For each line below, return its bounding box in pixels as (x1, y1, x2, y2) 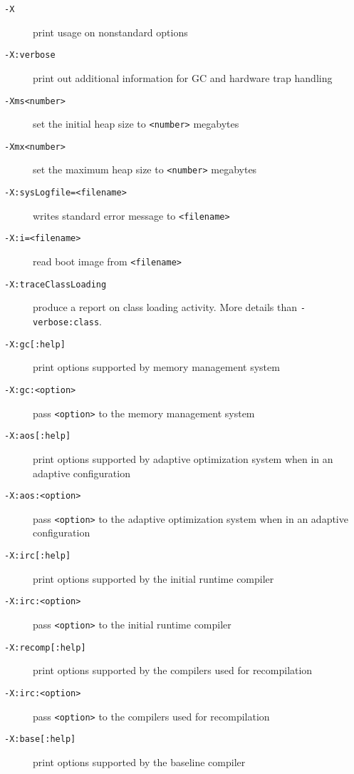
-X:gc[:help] (4, 339, 66, 350)
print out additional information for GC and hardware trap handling (33, 70, 333, 85)
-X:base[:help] (4, 734, 76, 745)
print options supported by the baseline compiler (33, 754, 246, 769)
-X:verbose (4, 50, 56, 61)
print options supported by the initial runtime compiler (33, 571, 274, 586)
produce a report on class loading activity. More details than (33, 300, 298, 315)
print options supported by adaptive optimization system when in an (33, 451, 333, 466)
